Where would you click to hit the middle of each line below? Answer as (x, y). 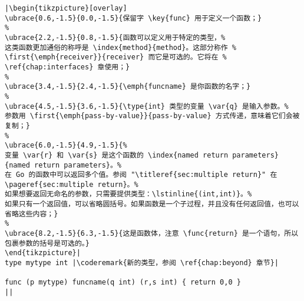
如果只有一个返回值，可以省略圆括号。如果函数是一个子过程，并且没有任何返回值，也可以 (152, 204)
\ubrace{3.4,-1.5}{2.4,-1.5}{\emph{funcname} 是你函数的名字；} (128, 87)
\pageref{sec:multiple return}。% (72, 184)
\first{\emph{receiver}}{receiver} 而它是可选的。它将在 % (116, 57)
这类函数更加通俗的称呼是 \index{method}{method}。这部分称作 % (121, 47)
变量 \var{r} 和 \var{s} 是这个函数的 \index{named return (117, 155)
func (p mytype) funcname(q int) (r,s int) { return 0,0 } (123, 282)
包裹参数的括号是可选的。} (47, 243)
